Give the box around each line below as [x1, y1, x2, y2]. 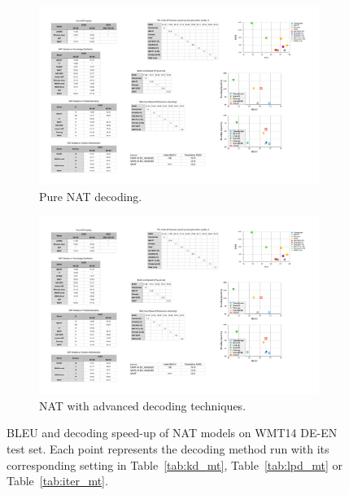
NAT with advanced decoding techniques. [39, 396, 246, 414]
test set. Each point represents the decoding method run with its [7, 440, 329, 458]
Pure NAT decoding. [39, 187, 142, 204]
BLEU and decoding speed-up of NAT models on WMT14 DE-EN [7, 424, 338, 441]
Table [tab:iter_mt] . [7, 472, 108, 489]
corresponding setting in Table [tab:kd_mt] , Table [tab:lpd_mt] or [7, 456, 343, 473]
